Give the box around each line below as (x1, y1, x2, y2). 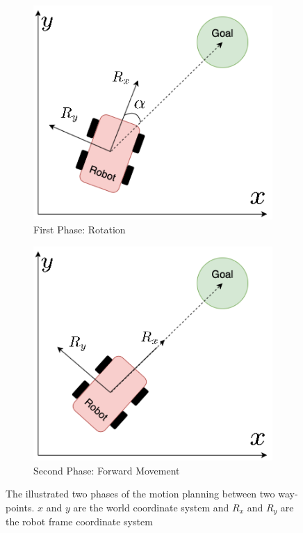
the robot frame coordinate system (6, 514, 153, 529)
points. (6, 500, 35, 514)
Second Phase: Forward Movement (33, 463, 180, 477)
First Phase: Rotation (33, 222, 126, 236)
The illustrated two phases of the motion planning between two (6, 486, 275, 501)
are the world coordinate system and (73, 500, 229, 514)
